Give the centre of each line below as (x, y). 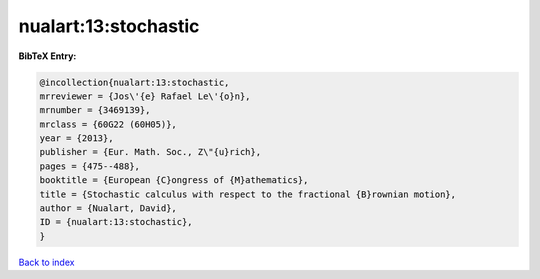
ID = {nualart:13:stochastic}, (116, 222)
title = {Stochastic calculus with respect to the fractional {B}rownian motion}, (248, 194)
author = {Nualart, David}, (108, 208)
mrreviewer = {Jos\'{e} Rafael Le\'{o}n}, (145, 96)
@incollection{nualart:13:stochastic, (134, 82)
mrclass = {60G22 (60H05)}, (108, 124)
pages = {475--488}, (89, 166)
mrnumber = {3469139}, (95, 110)
